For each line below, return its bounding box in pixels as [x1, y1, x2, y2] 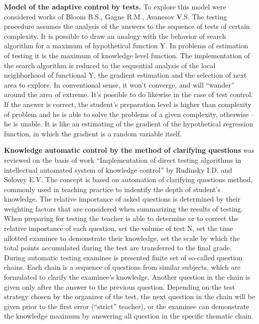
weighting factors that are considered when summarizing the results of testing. [4, 203, 243, 214]
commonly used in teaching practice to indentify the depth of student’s [4, 184, 221, 194]
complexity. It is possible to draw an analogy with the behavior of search [4, 30, 226, 41]
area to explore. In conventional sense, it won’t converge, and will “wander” [4, 79, 235, 90]
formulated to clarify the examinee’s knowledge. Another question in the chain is [4, 272, 251, 282]
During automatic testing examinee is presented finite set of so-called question [4, 252, 243, 262]
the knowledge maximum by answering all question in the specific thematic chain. [4, 311, 254, 321]
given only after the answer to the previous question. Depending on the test [4, 281, 235, 292]
